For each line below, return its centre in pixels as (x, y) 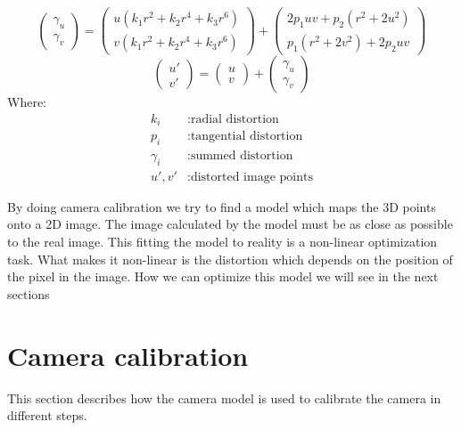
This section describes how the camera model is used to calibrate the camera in (224, 398)
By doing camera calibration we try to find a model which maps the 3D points (222, 206)
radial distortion (235, 119)
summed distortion (242, 156)
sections (29, 293)
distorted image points (251, 177)
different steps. (47, 415)
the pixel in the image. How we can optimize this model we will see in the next (223, 276)
